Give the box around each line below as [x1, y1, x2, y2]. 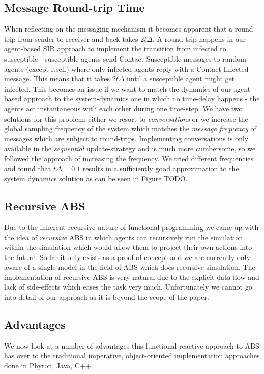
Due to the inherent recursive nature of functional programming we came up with [4, 221, 259, 232]
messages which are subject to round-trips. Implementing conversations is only [4, 133, 249, 143]
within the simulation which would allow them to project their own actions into [4, 242, 252, 252]
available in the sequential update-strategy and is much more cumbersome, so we [4, 143, 256, 154]
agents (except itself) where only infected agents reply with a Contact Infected [4, 63, 249, 74]
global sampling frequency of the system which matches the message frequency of [4, 123, 256, 134]
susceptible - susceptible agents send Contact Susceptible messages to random [4, 53, 246, 64]
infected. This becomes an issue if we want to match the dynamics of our [4, 83, 231, 94]
